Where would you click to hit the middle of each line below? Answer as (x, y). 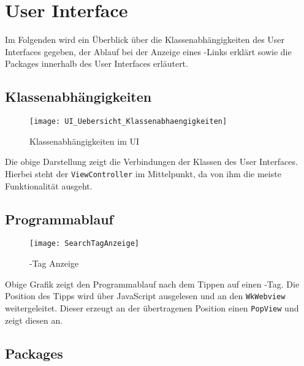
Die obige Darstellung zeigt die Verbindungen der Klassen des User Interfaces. (151, 162)
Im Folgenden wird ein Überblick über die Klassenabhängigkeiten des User (145, 40)
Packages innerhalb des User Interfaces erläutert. (97, 63)
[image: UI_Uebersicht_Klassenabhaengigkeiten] (128, 122)
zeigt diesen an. (34, 320)
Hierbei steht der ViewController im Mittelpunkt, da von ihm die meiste (143, 173)
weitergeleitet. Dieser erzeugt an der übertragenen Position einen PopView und (152, 307)
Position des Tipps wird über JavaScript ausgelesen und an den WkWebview (145, 296)
